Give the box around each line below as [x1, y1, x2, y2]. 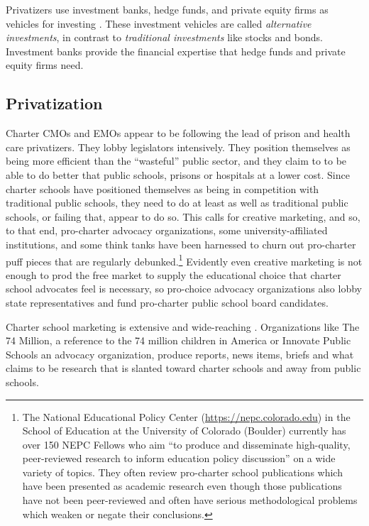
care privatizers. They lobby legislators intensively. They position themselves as [6, 139, 351, 154]
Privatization [6, 92, 103, 114]
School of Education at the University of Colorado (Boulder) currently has [22, 423, 346, 438]
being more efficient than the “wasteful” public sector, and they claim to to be [6, 153, 347, 168]
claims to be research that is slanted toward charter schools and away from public [6, 361, 361, 376]
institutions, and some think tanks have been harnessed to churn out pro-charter [6, 236, 356, 251]
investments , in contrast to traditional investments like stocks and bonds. [6, 30, 323, 45]
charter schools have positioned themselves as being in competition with [6, 181, 319, 196]
